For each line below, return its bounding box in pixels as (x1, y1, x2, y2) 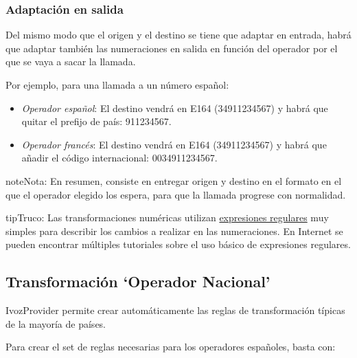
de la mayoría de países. (5, 316, 106, 331)
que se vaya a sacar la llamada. (5, 54, 136, 69)
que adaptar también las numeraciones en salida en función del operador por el (5, 41, 338, 55)
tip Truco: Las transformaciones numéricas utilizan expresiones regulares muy (5, 210, 329, 225)
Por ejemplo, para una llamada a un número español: (5, 78, 229, 91)
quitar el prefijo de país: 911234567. (21, 114, 172, 128)
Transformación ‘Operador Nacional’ (5, 271, 270, 292)
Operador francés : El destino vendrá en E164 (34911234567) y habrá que (21, 137, 327, 151)
